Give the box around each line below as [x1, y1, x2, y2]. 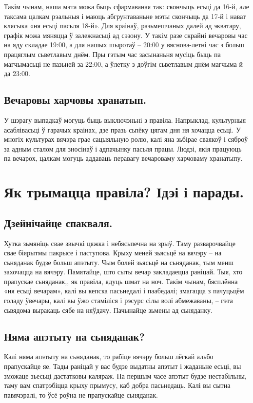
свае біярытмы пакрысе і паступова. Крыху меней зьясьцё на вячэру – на [4, 248, 222, 258]
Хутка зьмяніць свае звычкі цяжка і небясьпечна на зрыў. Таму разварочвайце [4, 238, 235, 248]
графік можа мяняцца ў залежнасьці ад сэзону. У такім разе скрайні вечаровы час [4, 30, 248, 40]
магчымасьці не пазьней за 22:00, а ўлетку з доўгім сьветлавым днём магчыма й [4, 58, 243, 69]
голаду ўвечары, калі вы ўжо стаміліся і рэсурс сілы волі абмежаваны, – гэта [4, 295, 233, 306]
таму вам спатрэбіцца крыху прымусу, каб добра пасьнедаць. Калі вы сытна [4, 380, 231, 390]
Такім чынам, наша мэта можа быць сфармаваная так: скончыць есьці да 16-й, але [4, 1, 249, 11]
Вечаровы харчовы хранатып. [4, 92, 147, 107]
